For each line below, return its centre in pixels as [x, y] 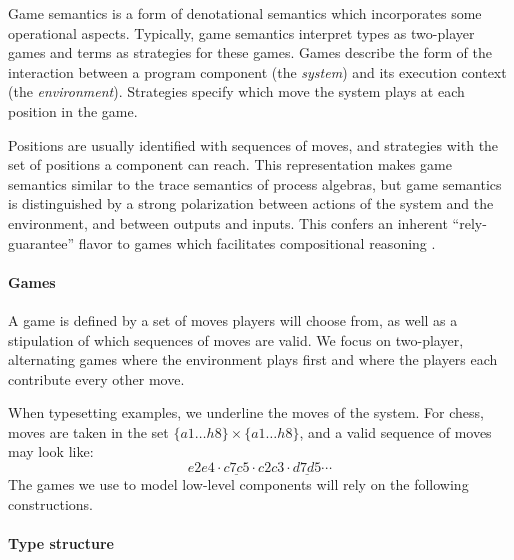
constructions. [50, 503]
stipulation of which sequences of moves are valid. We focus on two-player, [236, 339]
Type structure [61, 543]
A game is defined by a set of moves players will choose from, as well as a [233, 319]
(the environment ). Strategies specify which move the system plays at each [236, 91]
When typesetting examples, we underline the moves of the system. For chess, [246, 412]
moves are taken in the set [88, 431]
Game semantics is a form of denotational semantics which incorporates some [245, 13]
